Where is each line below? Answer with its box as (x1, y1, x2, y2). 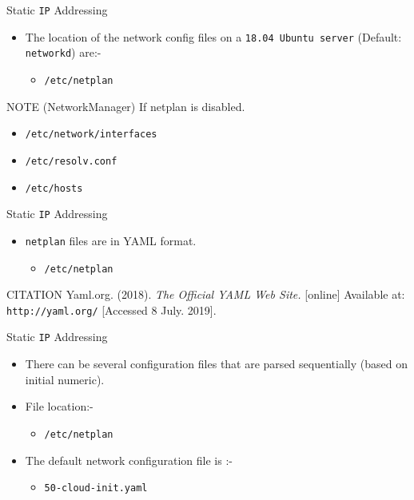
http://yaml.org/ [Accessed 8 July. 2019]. (6, 301, 217, 318)
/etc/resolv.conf (25, 155, 117, 167)
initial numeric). (25, 371, 105, 387)
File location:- (25, 398, 94, 415)
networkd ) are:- (25, 44, 102, 61)
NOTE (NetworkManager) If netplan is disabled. (6, 97, 245, 114)
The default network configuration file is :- (25, 451, 233, 468)
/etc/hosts (25, 182, 83, 194)
